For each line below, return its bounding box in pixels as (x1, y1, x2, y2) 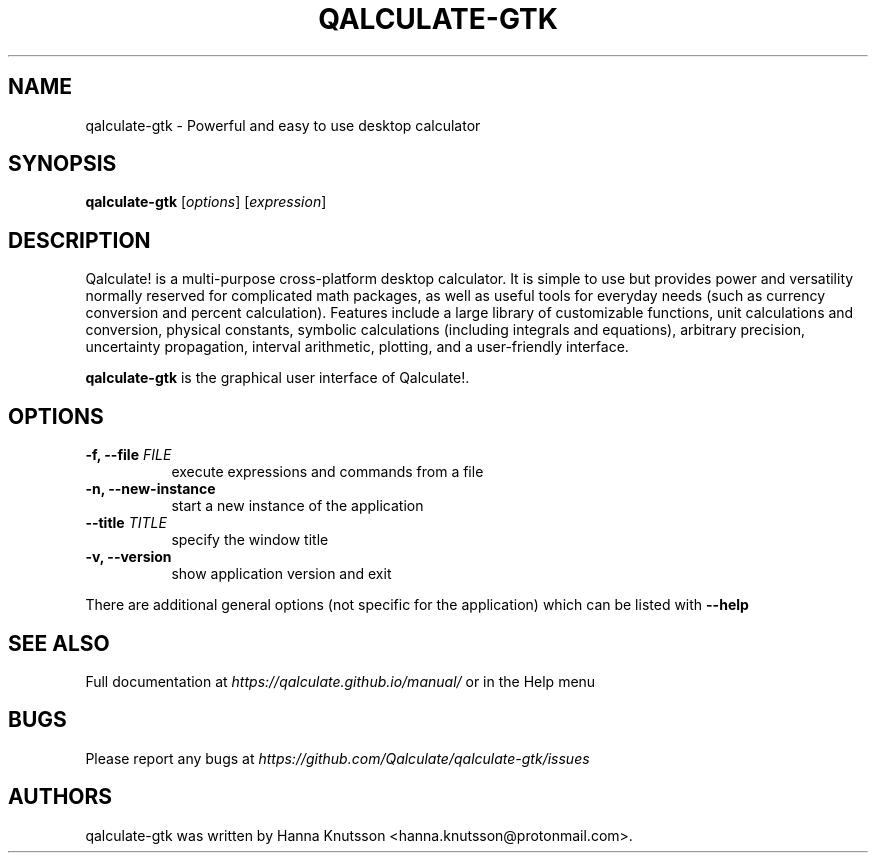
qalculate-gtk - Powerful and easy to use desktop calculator (85, 116, 481, 134)
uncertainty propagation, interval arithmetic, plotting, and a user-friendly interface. (85, 338, 629, 356)
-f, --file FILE (85, 446, 172, 464)
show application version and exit (171, 565, 392, 583)
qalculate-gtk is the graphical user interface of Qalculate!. (85, 369, 470, 387)
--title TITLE (85, 514, 167, 532)
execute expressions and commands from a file (171, 463, 484, 481)
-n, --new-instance (85, 480, 216, 498)
